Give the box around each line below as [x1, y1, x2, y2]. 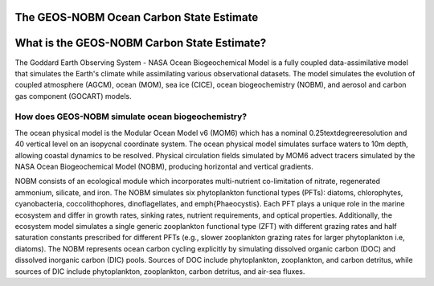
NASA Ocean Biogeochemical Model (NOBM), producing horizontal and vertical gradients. [14, 161, 313, 172]
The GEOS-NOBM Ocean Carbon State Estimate [14, 10, 259, 24]
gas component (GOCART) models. [14, 91, 132, 100]
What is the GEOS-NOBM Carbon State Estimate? [14, 36, 267, 50]
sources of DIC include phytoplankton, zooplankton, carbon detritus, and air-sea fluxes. [14, 266, 305, 276]
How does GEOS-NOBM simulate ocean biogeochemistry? [14, 111, 248, 122]
